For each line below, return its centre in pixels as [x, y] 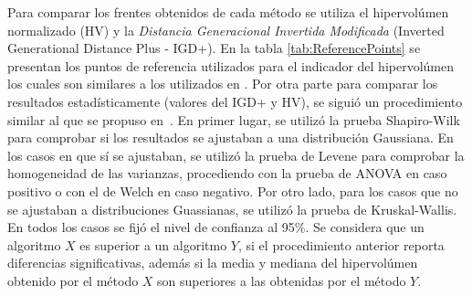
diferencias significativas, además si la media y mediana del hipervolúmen [213, 263]
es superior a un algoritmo [153, 244]
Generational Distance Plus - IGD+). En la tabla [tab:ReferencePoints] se [214, 48]
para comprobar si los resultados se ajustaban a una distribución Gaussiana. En [231, 137]
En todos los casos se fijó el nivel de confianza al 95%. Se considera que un [216, 227]
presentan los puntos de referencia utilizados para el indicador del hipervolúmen [231, 65]
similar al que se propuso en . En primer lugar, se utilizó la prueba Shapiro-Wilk [234, 119]
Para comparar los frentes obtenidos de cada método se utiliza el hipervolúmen [228, 12]
